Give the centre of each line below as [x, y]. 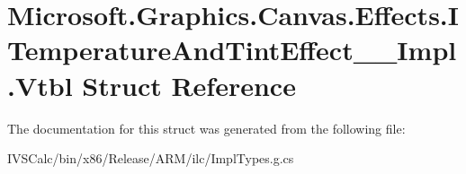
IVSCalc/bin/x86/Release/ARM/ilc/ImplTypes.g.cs [151, 158]
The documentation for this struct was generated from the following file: [206, 128]
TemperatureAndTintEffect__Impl [232, 50]
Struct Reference [189, 85]
